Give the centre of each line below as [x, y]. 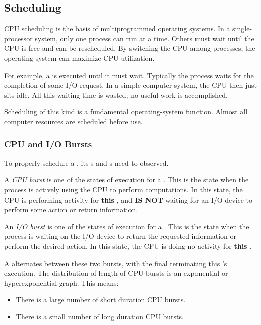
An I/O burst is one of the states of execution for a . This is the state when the [127, 226]
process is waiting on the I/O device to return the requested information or [120, 236]
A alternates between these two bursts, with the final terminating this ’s [116, 263]
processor [18, 38]
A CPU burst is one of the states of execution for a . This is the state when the [126, 180]
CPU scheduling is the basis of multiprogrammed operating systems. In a [117, 28]
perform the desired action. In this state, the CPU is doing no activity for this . [128, 246]
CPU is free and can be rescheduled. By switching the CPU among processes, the [130, 48]
